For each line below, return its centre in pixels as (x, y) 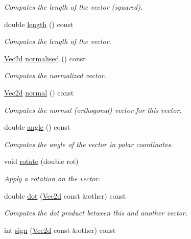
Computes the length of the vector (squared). (74, 7)
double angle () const (37, 127)
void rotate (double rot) (41, 161)
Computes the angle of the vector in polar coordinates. (89, 144)
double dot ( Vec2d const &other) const (65, 195)
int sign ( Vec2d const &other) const (60, 230)
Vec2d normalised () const (45, 58)
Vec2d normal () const (39, 92)
